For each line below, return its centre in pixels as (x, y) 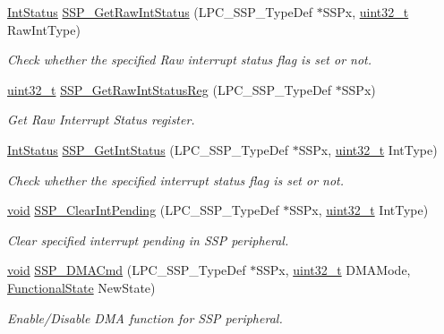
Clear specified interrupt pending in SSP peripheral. (148, 240)
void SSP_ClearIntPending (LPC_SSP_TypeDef (143, 210)
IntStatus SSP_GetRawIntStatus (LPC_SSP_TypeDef (160, 12)
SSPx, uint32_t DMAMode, (333, 270)
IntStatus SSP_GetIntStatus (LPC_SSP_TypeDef (148, 149)
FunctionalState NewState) (81, 287)
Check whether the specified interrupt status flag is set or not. (176, 180)
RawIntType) (44, 29)
